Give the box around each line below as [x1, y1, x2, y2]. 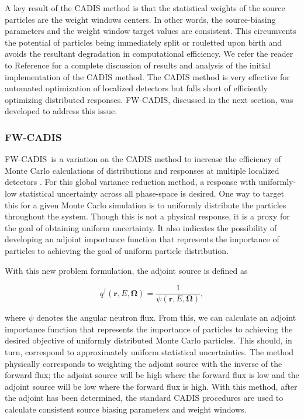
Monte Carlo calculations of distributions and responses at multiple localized [5, 164, 279, 176]
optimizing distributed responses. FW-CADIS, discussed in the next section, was [5, 93, 293, 105]
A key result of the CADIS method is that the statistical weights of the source [5, 2, 285, 13]
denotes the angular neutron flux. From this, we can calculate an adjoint [36, 311, 296, 324]
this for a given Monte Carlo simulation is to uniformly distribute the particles [5, 198, 286, 211]
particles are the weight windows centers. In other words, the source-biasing [5, 13, 276, 25]
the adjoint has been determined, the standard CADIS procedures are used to [5, 391, 284, 404]
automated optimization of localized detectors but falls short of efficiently [5, 82, 268, 94]
